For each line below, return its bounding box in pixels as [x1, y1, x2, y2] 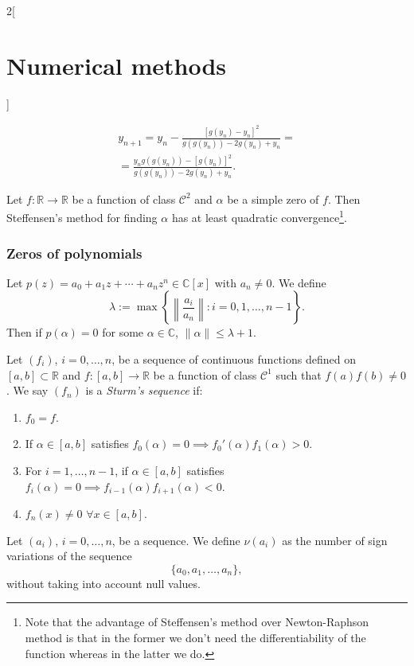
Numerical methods [6, 49, 227, 81]
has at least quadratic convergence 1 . [171, 207, 347, 225]
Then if [6, 324, 42, 341]
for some [102, 324, 144, 341]
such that [275, 366, 322, 383]
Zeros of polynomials [6, 243, 143, 263]
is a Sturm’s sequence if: [85, 382, 203, 399]
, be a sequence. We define [111, 532, 240, 548]
